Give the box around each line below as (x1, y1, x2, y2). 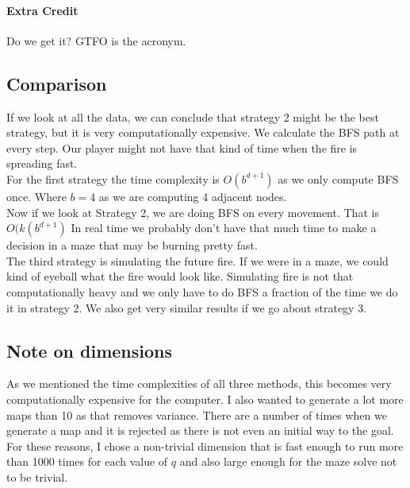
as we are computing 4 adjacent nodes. (98, 188, 287, 204)
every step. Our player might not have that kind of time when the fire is (6, 139, 358, 156)
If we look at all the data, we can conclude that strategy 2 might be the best (6, 108, 379, 125)
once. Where (6, 188, 67, 204)
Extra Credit (6, 2, 79, 18)
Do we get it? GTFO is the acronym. (6, 32, 186, 48)
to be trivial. (6, 468, 68, 485)
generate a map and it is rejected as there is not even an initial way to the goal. (6, 422, 394, 439)
